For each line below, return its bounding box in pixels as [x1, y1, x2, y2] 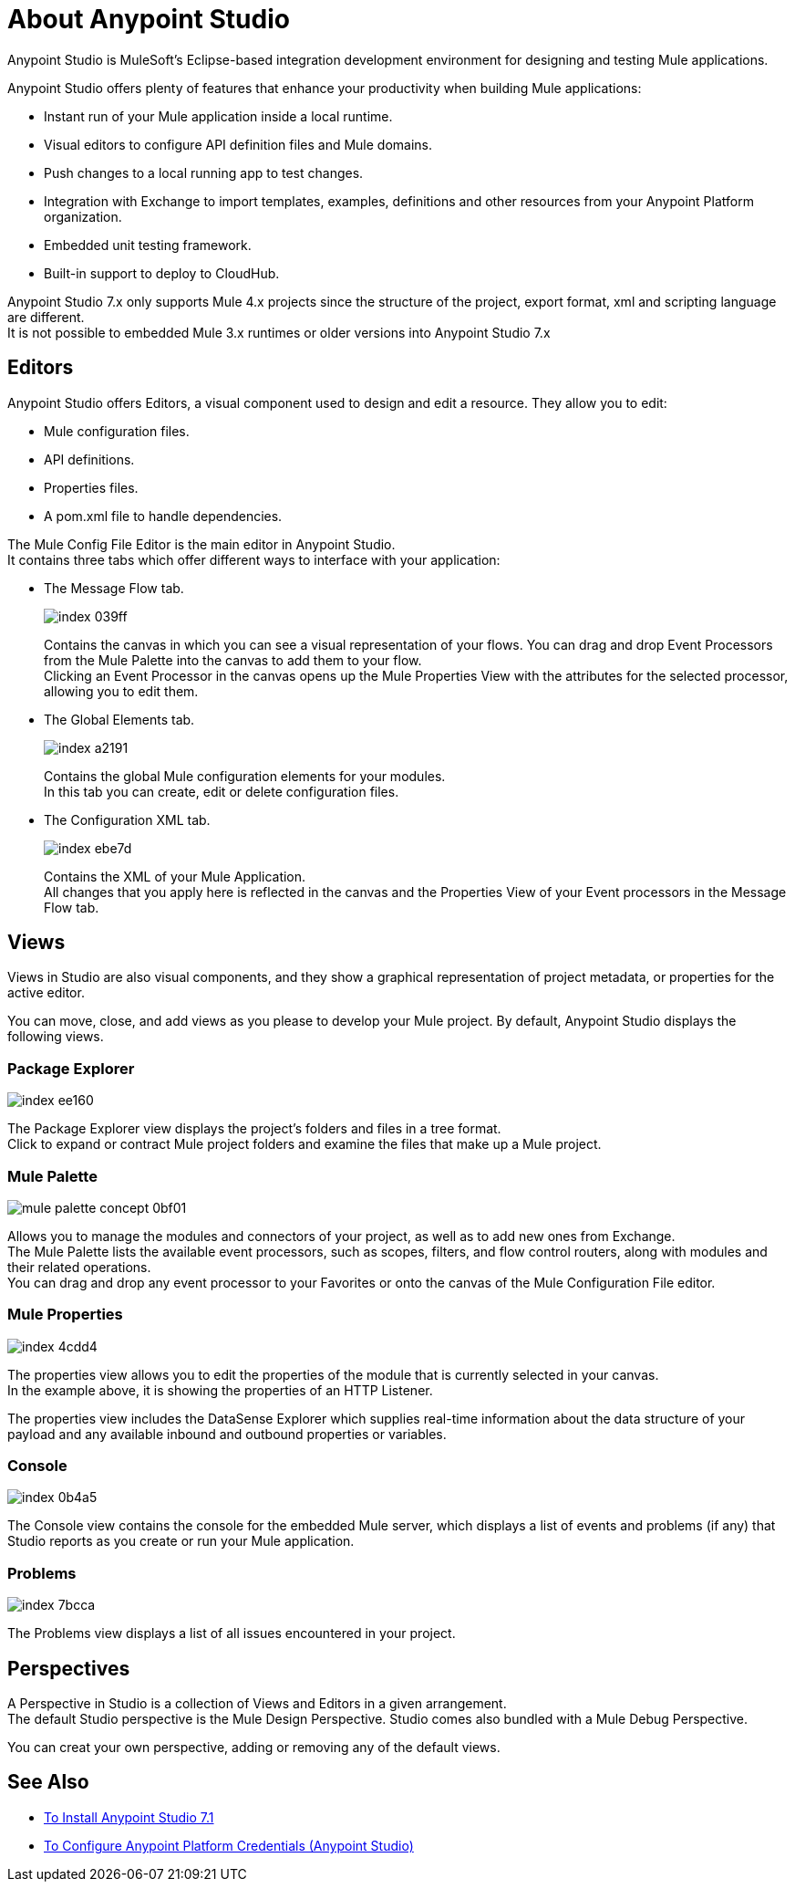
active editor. [7, 985, 85, 1001]
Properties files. [44, 479, 139, 496]
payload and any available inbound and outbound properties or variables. [7, 1425, 447, 1442]
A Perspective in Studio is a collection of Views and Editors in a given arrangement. [7, 1696, 507, 1712]
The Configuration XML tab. [44, 811, 211, 828]
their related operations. [7, 1258, 151, 1275]
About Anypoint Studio [7, 4, 290, 35]
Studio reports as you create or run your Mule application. [7, 1533, 355, 1550]
